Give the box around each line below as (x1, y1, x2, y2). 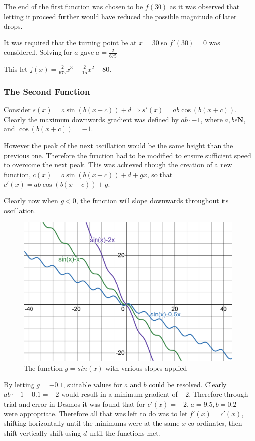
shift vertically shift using (4, 427, 81, 438)
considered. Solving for (4, 47, 72, 57)
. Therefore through (189, 389, 248, 399)
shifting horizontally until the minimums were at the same (4, 418, 180, 428)
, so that (147, 169, 173, 179)
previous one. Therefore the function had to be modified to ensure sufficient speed (4, 150, 251, 160)
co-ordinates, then (188, 418, 242, 428)
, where (200, 114, 223, 124)
